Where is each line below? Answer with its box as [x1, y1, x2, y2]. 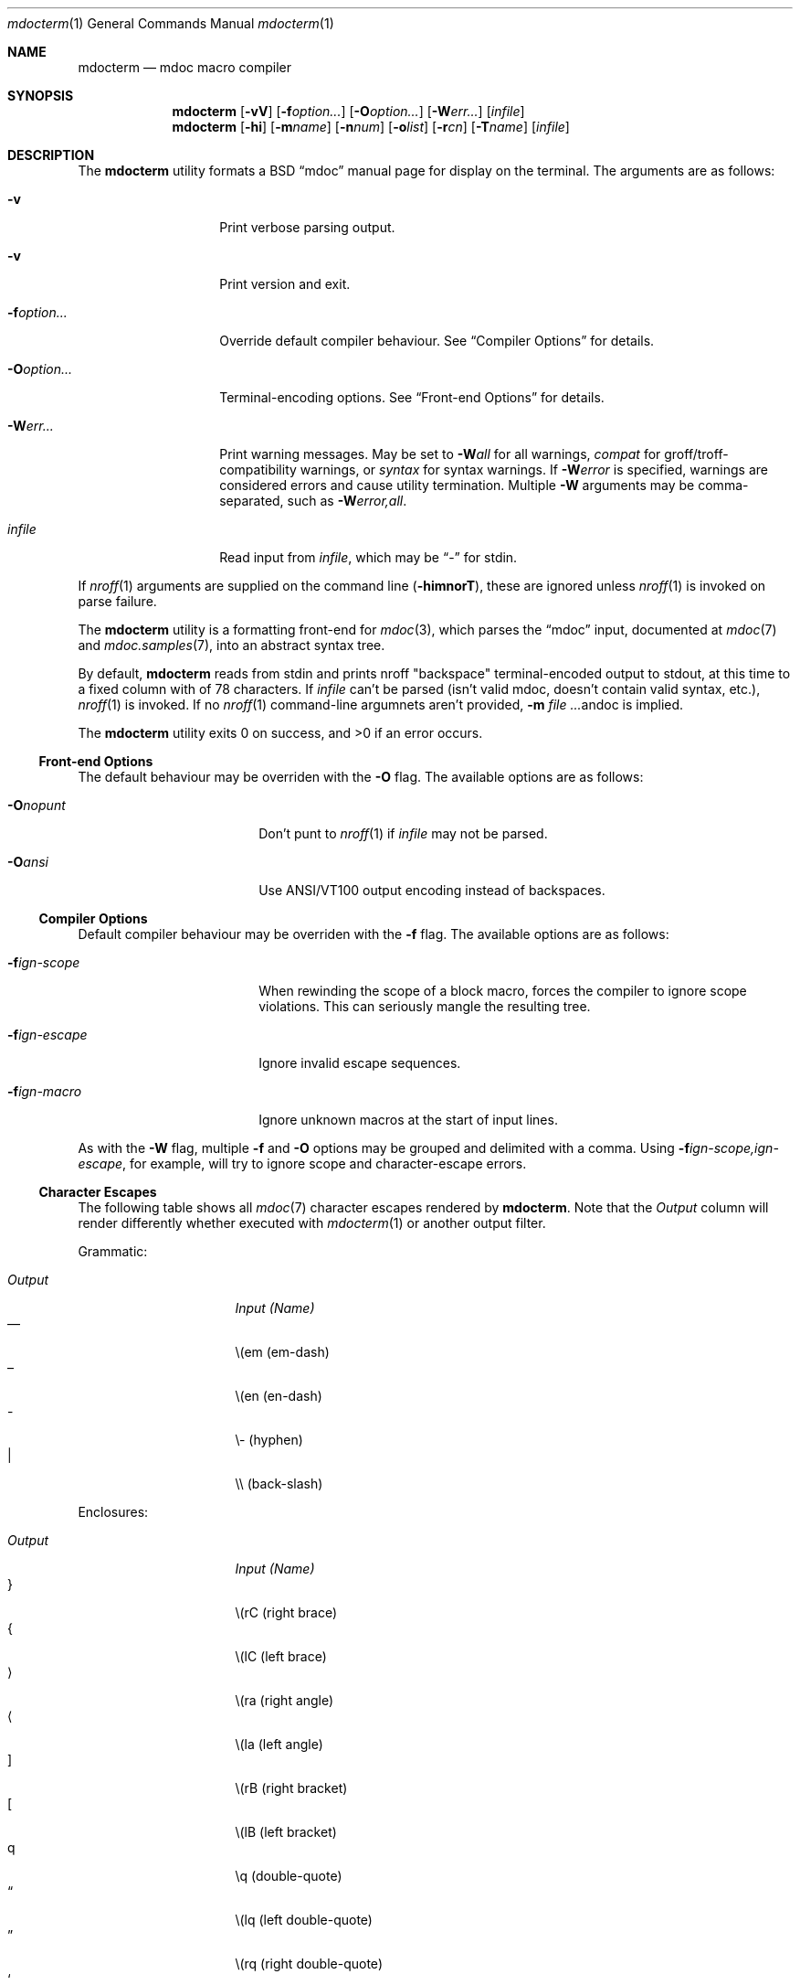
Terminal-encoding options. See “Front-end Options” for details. [219, 390, 605, 405]
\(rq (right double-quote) [235, 1956, 383, 1971]
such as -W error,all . [287, 493, 407, 508]
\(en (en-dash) [235, 1388, 322, 1403]
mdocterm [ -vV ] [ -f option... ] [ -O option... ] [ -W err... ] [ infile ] [172, 103, 525, 119]
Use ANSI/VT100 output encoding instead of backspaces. [258, 882, 605, 898]
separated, [219, 493, 284, 508]
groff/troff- [664, 446, 729, 462]
